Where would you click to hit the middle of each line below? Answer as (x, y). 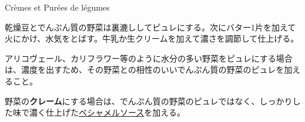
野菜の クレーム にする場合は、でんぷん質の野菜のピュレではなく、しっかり (149, 101)
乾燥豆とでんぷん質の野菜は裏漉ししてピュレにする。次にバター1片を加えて (150, 27)
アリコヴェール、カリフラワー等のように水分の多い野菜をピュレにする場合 (149, 58)
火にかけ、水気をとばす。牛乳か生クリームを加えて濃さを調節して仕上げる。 (152, 38)
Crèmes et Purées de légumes (57, 7)
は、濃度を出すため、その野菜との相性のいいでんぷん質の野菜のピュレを (145, 70)
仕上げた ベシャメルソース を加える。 (115, 112)
